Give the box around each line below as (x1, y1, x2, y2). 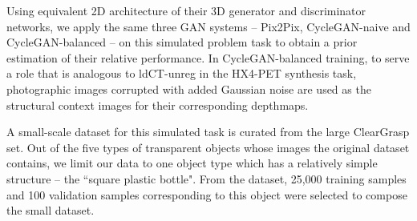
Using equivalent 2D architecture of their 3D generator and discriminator (6, 2, 366, 18)
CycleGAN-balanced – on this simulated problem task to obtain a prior (6, 34, 358, 50)
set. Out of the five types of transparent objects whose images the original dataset (6, 139, 410, 155)
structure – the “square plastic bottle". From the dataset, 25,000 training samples (6, 170, 407, 187)
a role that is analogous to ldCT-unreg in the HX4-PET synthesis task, (6, 65, 357, 82)
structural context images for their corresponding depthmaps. (6, 96, 309, 113)
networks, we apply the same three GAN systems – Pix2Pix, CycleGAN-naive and (6, 18, 411, 34)
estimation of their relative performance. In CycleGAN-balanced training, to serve (6, 49, 410, 66)
